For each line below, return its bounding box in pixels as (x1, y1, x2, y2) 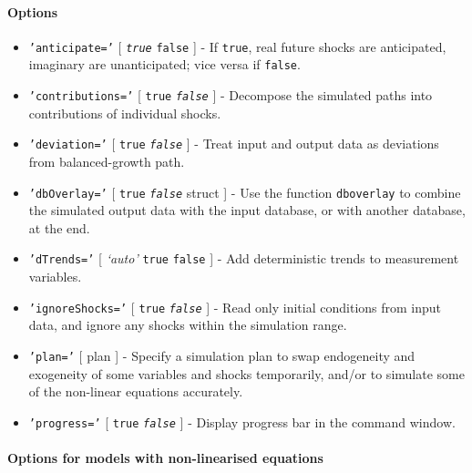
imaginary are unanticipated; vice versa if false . (28, 55, 301, 74)
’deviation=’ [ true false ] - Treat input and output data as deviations (28, 134, 439, 153)
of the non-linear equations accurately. (28, 382, 243, 401)
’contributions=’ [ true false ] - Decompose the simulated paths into (28, 86, 433, 105)
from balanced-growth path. (28, 152, 185, 171)
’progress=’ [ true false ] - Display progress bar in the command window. (28, 412, 456, 431)
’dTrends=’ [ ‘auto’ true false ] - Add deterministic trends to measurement (28, 249, 459, 268)
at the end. (28, 218, 90, 237)
